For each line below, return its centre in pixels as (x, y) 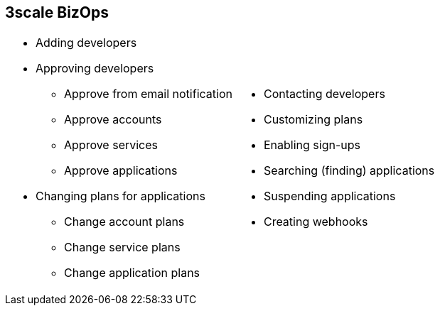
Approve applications (121, 171)
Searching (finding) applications (349, 171)
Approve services (111, 145)
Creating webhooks (316, 222)
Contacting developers (324, 94)
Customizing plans (313, 120)
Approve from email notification (148, 94)
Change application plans (132, 273)
